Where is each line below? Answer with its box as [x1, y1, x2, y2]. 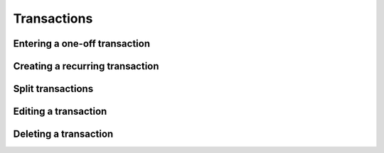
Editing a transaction [13, 106, 107, 118]
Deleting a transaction [13, 128, 114, 140]
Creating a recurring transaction [13, 60, 159, 72]
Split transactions [13, 83, 94, 95]
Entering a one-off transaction [13, 38, 151, 50]
